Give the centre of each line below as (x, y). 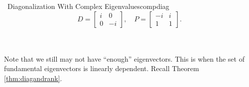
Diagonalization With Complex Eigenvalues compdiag (88, 6)
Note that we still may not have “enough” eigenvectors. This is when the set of (124, 58)
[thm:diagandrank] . (33, 78)
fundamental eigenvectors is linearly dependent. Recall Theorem (102, 68)
